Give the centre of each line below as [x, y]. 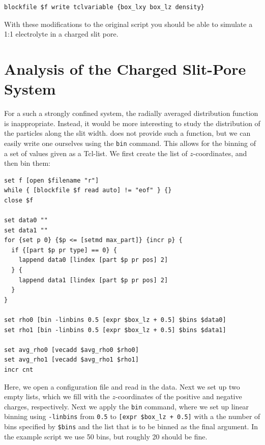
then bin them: [27, 163]
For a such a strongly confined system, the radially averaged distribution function [131, 113]
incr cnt [19, 370]
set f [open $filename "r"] [52, 180]
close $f [19, 200]
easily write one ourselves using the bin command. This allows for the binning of [130, 143]
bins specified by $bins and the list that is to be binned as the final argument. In [131, 426]
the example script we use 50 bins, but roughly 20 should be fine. [106, 436]
